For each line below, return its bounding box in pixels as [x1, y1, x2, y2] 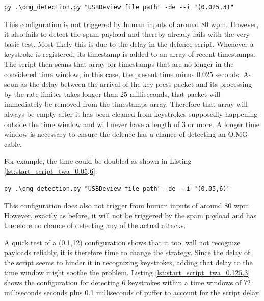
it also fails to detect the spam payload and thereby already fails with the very [4, 29, 250, 39]
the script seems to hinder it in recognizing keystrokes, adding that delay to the [4, 257, 253, 268]
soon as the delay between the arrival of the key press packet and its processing [4, 79, 252, 89]
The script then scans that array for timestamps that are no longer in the [4, 58, 234, 69]
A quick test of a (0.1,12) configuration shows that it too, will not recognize [4, 237, 241, 247]
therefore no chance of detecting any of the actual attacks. [4, 220, 186, 231]
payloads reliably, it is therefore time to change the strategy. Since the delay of [4, 247, 250, 258]
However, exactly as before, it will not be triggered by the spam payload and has [4, 210, 257, 220]
